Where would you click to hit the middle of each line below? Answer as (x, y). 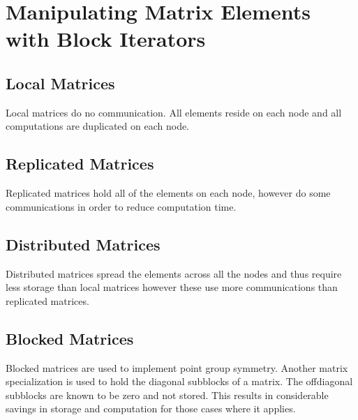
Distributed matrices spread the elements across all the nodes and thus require (174, 273)
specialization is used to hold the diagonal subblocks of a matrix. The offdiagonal (179, 381)
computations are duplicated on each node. (98, 126)
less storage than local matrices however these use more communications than (172, 287)
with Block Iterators (106, 39)
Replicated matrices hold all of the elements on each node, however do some (168, 193)
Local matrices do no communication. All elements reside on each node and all (174, 112)
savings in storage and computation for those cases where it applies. (151, 408)
